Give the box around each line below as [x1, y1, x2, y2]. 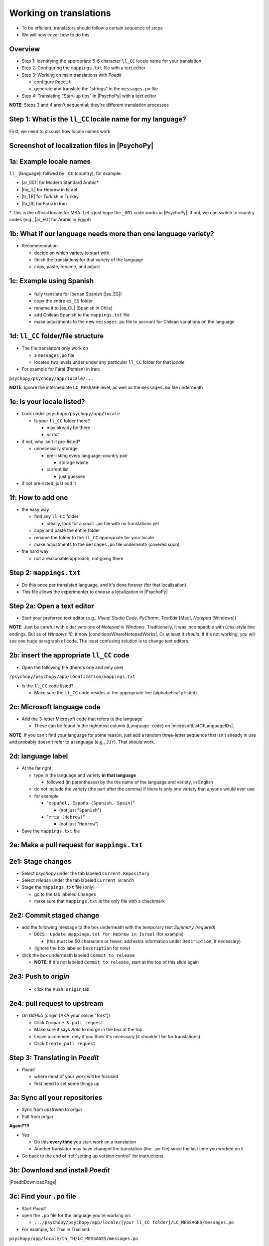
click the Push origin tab [34, 986, 90, 992]
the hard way [21, 548, 49, 554]
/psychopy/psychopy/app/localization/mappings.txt [9, 674, 135, 680]
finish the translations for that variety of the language [34, 257, 143, 263]
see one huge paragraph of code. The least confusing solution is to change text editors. [9, 638, 190, 644]
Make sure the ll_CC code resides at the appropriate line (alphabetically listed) [34, 690, 197, 696]
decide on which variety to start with [34, 250, 110, 256]
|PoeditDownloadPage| [9, 1179, 57, 1185]
